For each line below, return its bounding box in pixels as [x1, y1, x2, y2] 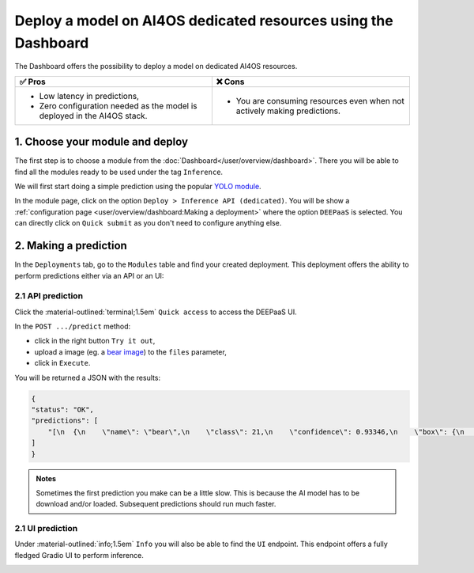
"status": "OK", [31, 404, 95, 414]
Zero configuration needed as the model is [39, 100, 197, 111]
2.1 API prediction [14, 290, 83, 302]
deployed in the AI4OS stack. [39, 110, 148, 121]
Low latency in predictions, [39, 90, 140, 101]
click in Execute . [34, 359, 91, 368]
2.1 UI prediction [14, 523, 78, 534]
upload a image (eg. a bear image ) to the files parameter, [34, 347, 227, 356]
